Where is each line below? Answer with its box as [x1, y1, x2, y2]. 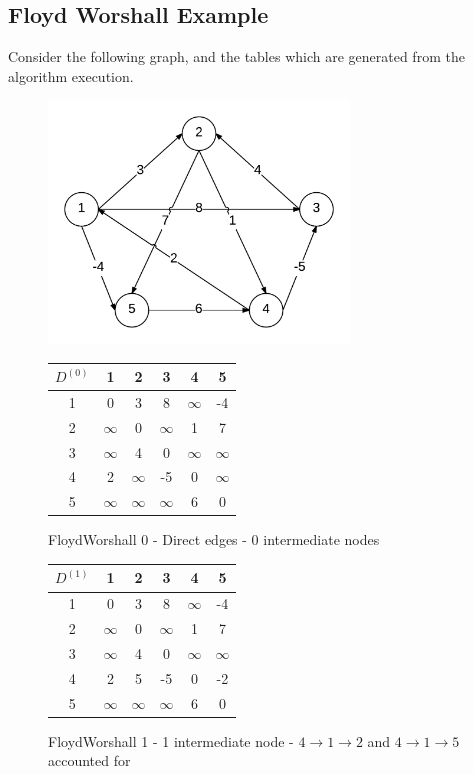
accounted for [48, 750, 131, 771]
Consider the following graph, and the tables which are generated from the [8, 46, 465, 67]
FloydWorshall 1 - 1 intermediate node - [48, 730, 294, 751]
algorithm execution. [8, 65, 134, 86]
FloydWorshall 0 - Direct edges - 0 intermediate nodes [48, 529, 380, 550]
